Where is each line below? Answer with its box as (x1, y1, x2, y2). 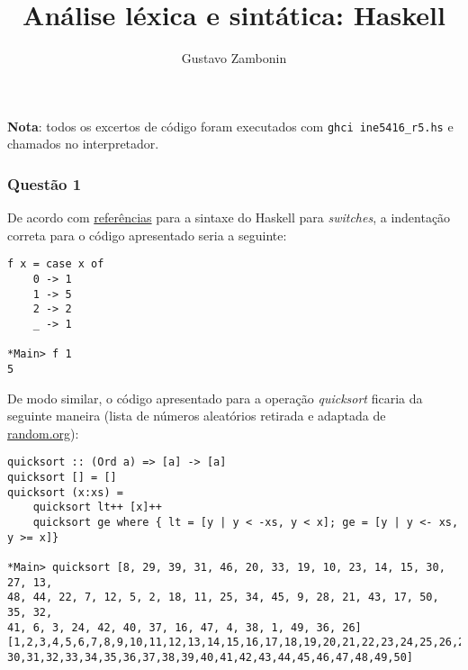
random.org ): (7, 423, 79, 442)
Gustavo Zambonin (181, 49, 287, 68)
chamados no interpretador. (7, 134, 159, 153)
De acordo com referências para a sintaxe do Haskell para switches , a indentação (7, 208, 451, 227)
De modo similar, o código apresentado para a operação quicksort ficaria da (7, 388, 423, 407)
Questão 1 (7, 172, 82, 195)
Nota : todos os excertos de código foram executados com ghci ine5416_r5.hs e (7, 116, 454, 135)
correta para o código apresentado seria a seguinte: (7, 225, 287, 244)
